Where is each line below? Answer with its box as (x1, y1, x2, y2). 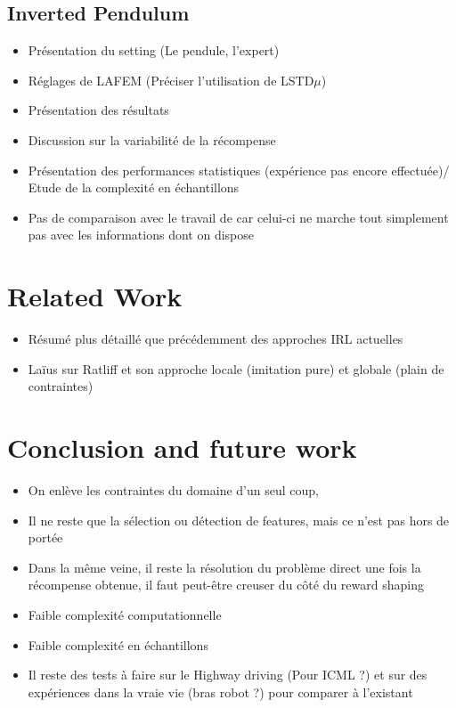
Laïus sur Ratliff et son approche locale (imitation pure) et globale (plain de (28, 359, 444, 378)
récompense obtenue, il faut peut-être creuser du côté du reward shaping (28, 575, 424, 594)
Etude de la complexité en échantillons (28, 178, 240, 197)
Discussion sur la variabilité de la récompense (28, 130, 276, 149)
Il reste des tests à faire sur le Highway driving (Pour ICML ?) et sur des (28, 665, 427, 684)
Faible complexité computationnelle (28, 605, 222, 623)
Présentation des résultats (28, 101, 169, 119)
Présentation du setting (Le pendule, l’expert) (28, 41, 280, 60)
